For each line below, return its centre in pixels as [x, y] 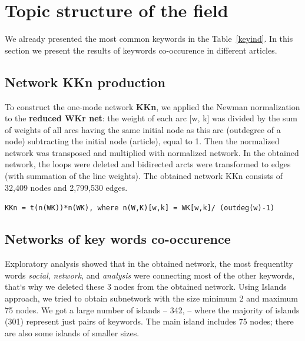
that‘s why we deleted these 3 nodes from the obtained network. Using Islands [146, 287]
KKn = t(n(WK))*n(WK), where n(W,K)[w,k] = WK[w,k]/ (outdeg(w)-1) [140, 208]
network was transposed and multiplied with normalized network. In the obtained [152, 152]
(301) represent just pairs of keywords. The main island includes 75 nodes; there [149, 321]
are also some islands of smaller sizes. [72, 332]
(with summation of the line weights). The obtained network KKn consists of [144, 176]
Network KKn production [85, 82]
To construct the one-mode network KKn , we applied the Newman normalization [152, 106]
